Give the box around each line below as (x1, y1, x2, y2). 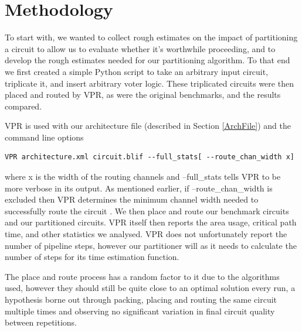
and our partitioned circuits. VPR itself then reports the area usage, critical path (5, 216, 297, 228)
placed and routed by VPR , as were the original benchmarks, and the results (5, 88, 281, 101)
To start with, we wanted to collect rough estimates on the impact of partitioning (5, 31, 298, 43)
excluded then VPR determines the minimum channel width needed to (5, 193, 259, 206)
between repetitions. (5, 316, 77, 328)
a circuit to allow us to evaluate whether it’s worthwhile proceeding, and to (5, 42, 276, 54)
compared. (5, 100, 42, 112)
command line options (5, 131, 84, 143)
